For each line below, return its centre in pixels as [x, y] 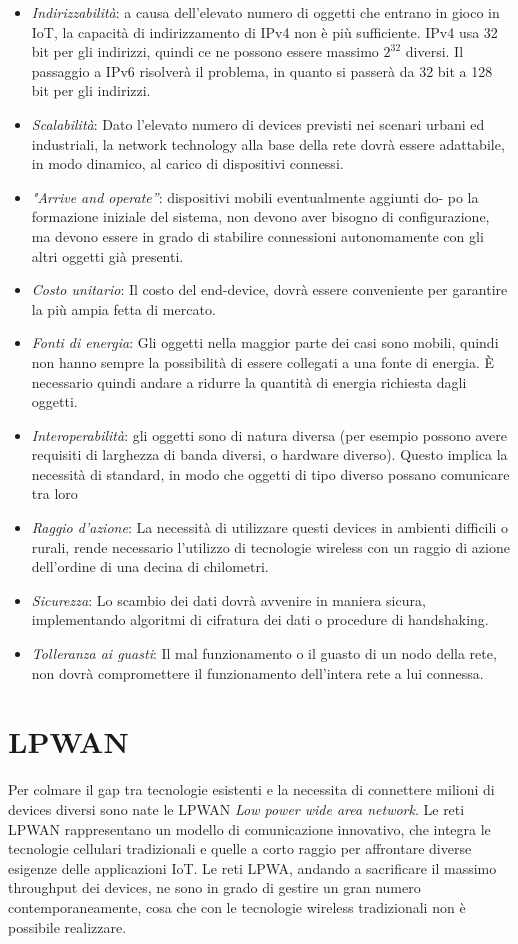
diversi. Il [434, 51]
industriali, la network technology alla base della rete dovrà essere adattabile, [268, 143]
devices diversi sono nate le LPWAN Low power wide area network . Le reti [236, 808]
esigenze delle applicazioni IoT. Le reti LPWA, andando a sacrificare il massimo [252, 867]
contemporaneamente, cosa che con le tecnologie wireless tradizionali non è [237, 906]
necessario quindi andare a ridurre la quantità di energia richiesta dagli [249, 381]
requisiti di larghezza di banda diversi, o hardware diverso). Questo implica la [269, 454]
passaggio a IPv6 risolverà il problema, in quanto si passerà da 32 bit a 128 [262, 70]
